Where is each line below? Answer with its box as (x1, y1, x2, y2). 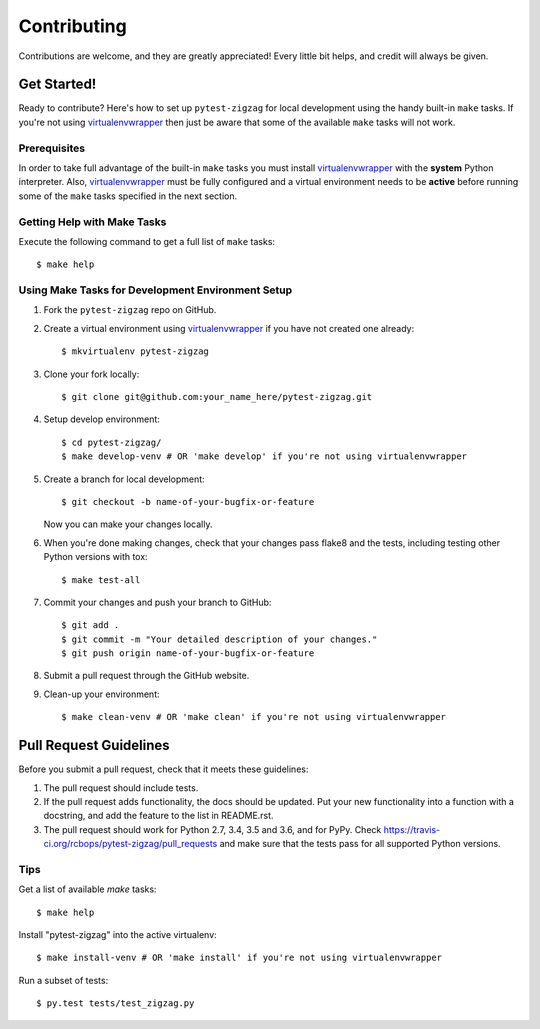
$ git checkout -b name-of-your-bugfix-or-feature (61, 496, 315, 507)
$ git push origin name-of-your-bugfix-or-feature (61, 648, 315, 659)
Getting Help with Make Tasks (18, 215, 167, 229)
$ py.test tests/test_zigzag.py (36, 998, 195, 1009)
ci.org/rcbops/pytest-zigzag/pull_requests (43, 838, 218, 850)
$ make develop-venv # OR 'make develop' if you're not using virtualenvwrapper (61, 451, 468, 462)
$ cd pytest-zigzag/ (61, 436, 162, 448)
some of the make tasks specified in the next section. (18, 190, 238, 202)
